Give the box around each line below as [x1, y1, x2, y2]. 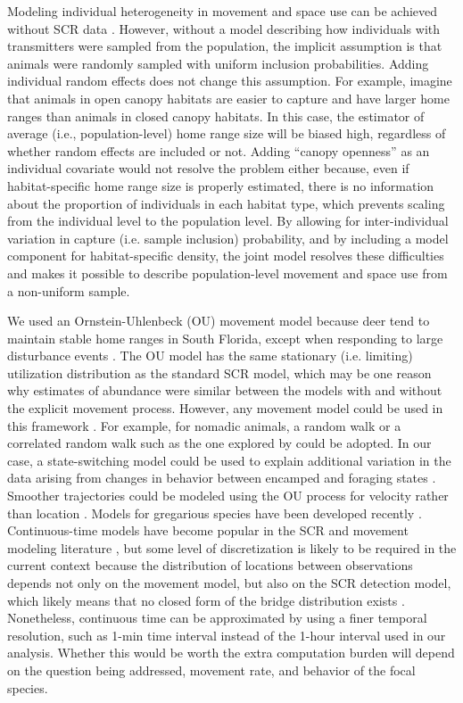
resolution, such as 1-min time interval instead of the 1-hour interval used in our [7, 625, 446, 644]
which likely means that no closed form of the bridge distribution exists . [7, 591, 405, 609]
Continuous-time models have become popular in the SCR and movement [7, 521, 409, 540]
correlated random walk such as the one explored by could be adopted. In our [7, 434, 432, 452]
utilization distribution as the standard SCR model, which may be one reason [7, 363, 432, 382]
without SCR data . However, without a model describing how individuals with [7, 19, 441, 37]
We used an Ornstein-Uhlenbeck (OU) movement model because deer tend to [7, 311, 430, 330]
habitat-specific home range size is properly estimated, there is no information [7, 176, 434, 194]
